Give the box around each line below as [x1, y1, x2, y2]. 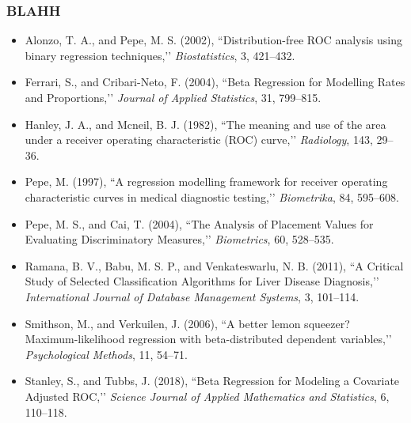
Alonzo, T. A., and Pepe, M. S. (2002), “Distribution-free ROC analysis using [25, 32, 403, 48]
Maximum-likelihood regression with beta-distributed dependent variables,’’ [25, 330, 392, 347]
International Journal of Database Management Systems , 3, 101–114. [25, 288, 360, 304]
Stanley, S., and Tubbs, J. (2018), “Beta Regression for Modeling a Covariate [25, 372, 400, 389]
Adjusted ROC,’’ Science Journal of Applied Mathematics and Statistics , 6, [25, 387, 390, 404]
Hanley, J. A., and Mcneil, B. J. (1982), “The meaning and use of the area [25, 115, 386, 132]
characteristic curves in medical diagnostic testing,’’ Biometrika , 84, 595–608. [25, 188, 399, 205]
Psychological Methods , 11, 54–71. [25, 346, 188, 362]
